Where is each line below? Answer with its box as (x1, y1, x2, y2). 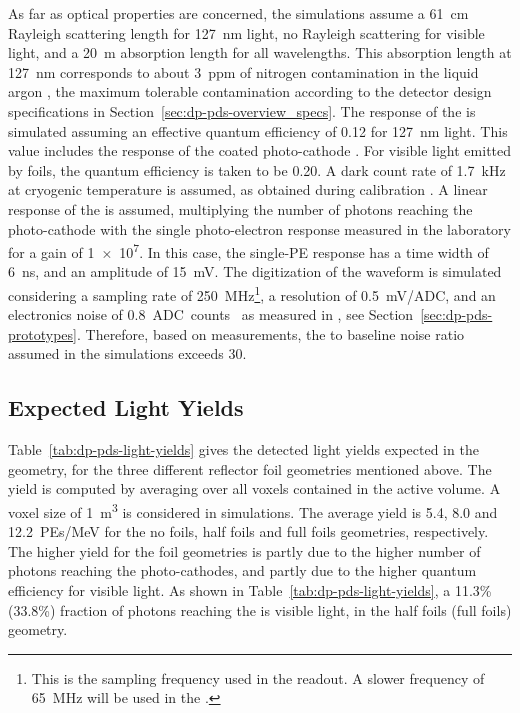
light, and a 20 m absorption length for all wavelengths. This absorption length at (8, 42, 512, 63)
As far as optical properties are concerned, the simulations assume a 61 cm (8, 3, 469, 23)
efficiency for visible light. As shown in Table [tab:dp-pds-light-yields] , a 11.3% (8, 580, 492, 601)
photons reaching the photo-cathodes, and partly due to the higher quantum (8, 560, 477, 581)
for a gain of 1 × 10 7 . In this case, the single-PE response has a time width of (8, 239, 489, 262)
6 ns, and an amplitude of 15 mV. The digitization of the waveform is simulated (8, 261, 502, 282)
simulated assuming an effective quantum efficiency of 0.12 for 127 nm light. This (8, 120, 508, 141)
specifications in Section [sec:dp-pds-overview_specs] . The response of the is (8, 100, 476, 121)
